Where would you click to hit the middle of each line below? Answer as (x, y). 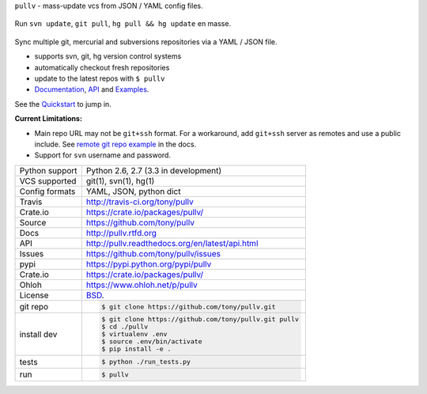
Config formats (47, 191)
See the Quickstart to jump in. (63, 104)
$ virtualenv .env (134, 334)
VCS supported (48, 180)
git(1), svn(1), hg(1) (120, 180)
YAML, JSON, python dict (133, 191)
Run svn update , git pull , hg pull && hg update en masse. (123, 24)
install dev (38, 334)
